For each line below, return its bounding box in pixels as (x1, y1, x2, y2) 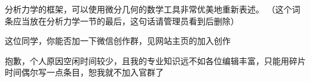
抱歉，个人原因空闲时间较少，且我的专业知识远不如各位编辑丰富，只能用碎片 (5, 54, 306, 67)
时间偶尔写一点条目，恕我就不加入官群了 (5, 66, 164, 78)
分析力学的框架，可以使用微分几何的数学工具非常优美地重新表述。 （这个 (5, 3, 292, 15)
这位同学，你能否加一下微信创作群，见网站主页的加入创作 (5, 34, 231, 47)
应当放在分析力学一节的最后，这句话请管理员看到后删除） (13, 14, 239, 27)
